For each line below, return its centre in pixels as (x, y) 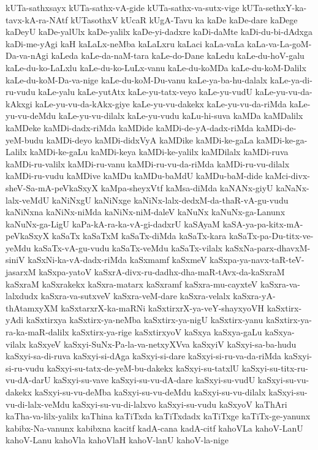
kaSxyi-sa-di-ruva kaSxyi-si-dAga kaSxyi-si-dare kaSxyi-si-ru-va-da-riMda (144, 356)
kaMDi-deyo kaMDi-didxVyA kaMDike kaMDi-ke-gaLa (150, 139)
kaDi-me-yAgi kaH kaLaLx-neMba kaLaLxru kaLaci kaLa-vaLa (125, 43)
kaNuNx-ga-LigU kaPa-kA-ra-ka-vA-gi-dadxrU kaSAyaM (113, 223)
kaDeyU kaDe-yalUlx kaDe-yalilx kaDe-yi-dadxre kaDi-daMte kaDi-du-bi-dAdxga (159, 32)
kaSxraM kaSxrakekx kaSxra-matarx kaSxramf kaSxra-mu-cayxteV (132, 284)
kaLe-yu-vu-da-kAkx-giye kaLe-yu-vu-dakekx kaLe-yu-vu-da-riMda (161, 103)
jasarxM (21, 272)
